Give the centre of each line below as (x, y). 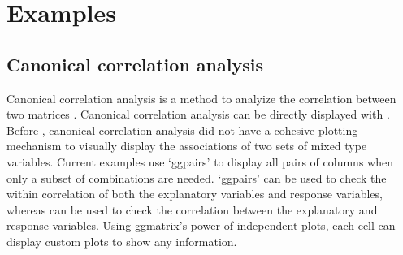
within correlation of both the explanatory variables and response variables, (195, 194)
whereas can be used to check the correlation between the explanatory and (192, 209)
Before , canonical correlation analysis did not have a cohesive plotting (182, 130)
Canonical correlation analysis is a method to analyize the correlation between (201, 98)
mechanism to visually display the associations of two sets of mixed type (187, 146)
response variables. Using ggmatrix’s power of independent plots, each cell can (201, 225)
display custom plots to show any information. (122, 241)
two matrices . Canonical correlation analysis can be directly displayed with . (198, 114)
